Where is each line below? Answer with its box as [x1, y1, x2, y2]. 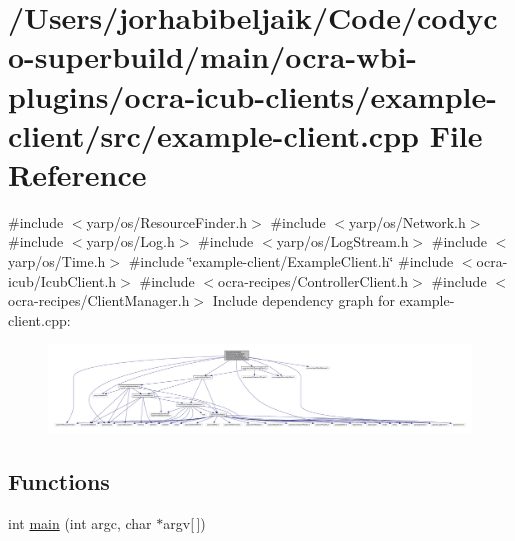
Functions [8, 466, 110, 497]
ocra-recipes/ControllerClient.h [218, 270, 409, 291]
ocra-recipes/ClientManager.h [8, 290, 190, 311]
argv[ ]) [163, 513, 206, 534]
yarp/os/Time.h [8, 251, 106, 272]
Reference [8, 153, 147, 194]
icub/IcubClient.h [8, 270, 117, 291]
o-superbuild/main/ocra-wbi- [8, 36, 418, 77]
